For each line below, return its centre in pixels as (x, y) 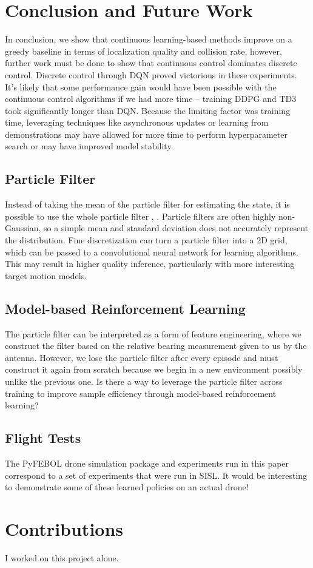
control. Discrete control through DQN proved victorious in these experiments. (151, 74)
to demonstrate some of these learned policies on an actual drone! (127, 487)
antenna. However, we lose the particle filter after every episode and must (142, 357)
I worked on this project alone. (62, 557)
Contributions (64, 528)
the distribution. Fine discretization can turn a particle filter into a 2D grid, (146, 240)
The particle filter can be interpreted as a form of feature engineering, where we (153, 333)
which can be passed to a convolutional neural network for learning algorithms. (152, 252)
